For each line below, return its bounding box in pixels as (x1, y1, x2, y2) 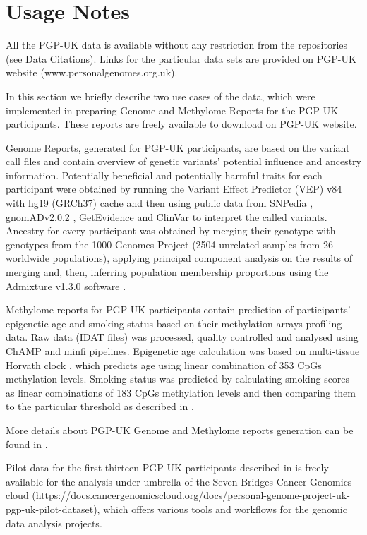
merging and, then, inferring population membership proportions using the (6, 265, 329, 279)
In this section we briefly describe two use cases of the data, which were (6, 88, 315, 103)
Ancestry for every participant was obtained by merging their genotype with (6, 223, 336, 238)
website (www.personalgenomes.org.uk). (6, 65, 178, 80)
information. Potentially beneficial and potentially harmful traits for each (6, 167, 323, 182)
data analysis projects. (6, 515, 102, 530)
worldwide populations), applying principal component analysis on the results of (6, 251, 352, 265)
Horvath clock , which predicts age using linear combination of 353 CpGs (6, 357, 322, 372)
